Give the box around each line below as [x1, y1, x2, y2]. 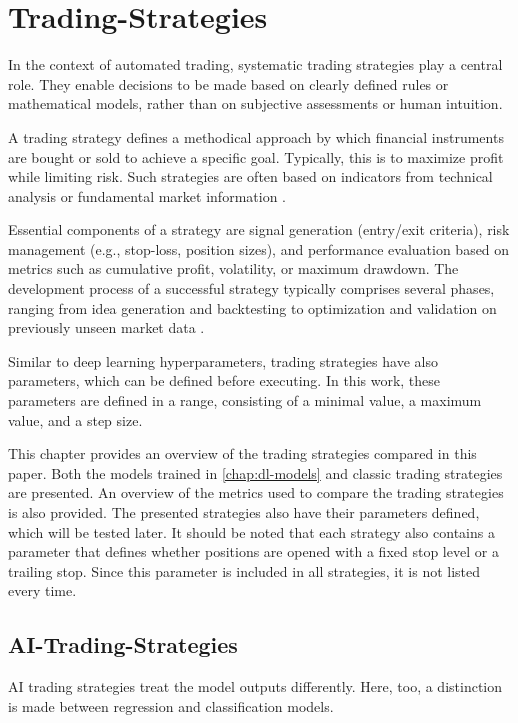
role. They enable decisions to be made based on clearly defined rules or [8, 73, 449, 94]
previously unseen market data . [8, 317, 205, 338]
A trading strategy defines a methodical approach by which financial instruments [8, 126, 504, 147]
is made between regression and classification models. [8, 695, 334, 716]
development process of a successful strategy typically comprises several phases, [8, 278, 495, 299]
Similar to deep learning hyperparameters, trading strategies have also [8, 350, 438, 371]
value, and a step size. [8, 409, 143, 430]
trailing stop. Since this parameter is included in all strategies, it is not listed [8, 560, 481, 581]
